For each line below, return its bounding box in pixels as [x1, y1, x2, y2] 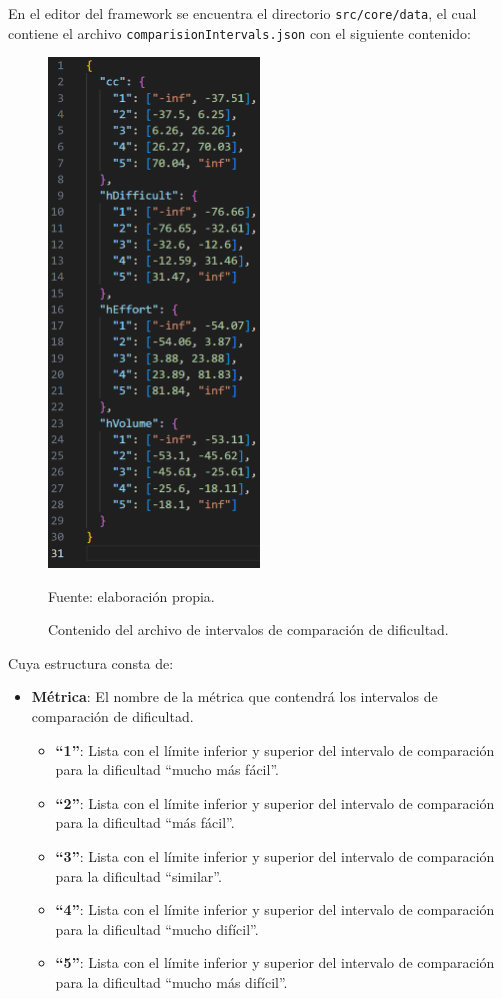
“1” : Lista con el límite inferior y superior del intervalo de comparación [55, 739, 495, 760]
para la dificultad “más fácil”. [55, 812, 235, 833]
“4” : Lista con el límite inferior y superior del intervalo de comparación [55, 899, 495, 920]
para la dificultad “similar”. [55, 865, 222, 886]
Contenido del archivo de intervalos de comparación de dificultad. [48, 619, 449, 640]
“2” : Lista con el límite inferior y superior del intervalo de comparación [55, 792, 495, 813]
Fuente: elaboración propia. [48, 585, 215, 606]
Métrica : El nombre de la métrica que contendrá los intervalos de [31, 686, 438, 707]
